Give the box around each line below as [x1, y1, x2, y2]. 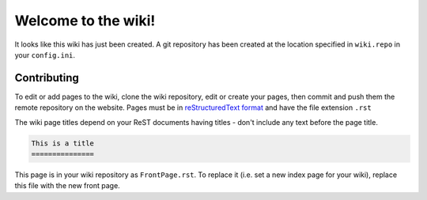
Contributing [14, 71, 79, 85]
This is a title [31, 138, 95, 148]
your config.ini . [14, 50, 75, 59]
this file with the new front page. [14, 181, 120, 191]
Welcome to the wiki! [14, 12, 156, 29]
